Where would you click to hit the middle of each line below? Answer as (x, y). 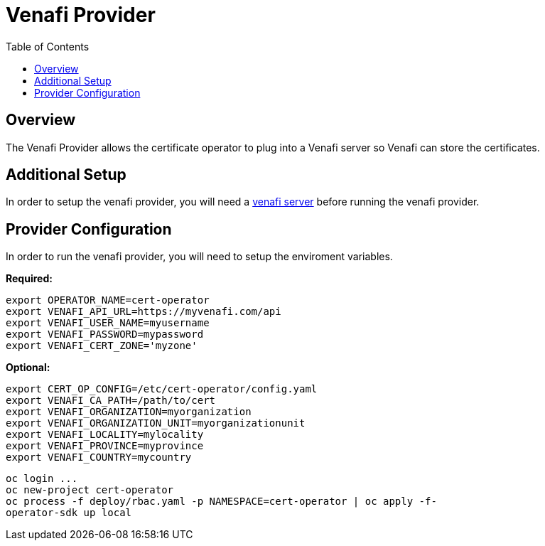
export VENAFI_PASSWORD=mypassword (105, 334)
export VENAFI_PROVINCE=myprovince (105, 446)
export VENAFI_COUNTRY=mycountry (99, 457)
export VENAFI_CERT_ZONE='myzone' (102, 346)
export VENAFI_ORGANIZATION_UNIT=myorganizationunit (156, 423)
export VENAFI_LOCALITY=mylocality (105, 435)
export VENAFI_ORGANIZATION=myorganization (129, 412)
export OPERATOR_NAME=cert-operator (108, 300)
